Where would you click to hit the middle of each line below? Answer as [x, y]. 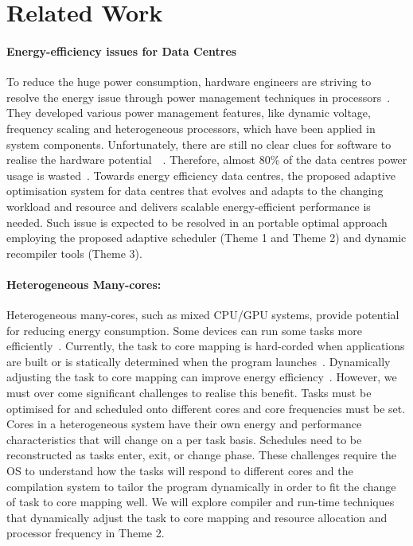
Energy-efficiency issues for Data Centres [122, 51]
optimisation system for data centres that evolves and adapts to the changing [195, 191]
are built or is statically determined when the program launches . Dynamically [199, 361]
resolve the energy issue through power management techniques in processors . [199, 97]
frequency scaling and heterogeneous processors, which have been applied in [191, 128]
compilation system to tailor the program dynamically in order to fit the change [201, 486]
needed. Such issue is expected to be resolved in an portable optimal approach [197, 222]
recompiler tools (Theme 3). [74, 253]
